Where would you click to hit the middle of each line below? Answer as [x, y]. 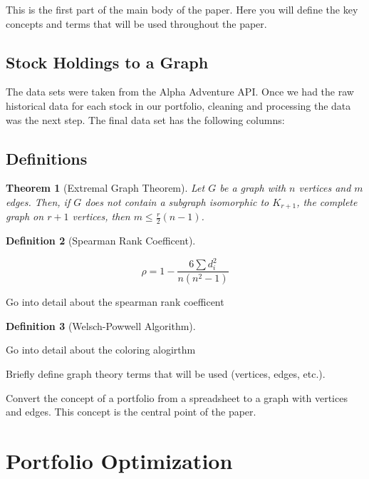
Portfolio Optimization [119, 460]
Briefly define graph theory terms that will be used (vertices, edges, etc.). [166, 374]
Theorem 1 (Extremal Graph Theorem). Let [105, 188]
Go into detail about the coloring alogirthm [101, 350]
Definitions [47, 158]
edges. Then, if [38, 201]
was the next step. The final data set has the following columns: [145, 119]
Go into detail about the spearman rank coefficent [115, 302]
